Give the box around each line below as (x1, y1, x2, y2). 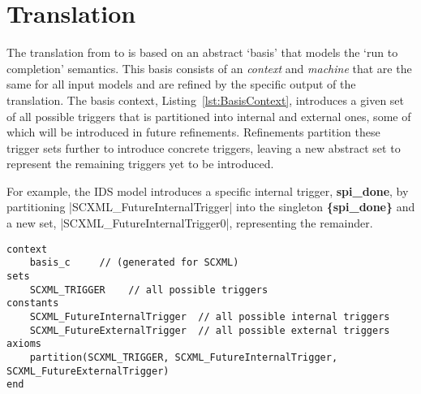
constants (6, 297, 59, 310)
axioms (6, 338, 41, 350)
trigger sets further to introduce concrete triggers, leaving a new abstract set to (6, 139, 401, 156)
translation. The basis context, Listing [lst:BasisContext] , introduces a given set (6, 91, 405, 108)
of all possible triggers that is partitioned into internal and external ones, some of (6, 107, 411, 124)
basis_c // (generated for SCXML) (29, 257, 239, 269)
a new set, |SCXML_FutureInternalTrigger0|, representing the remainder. (6, 214, 373, 232)
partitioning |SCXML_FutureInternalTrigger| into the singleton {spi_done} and (6, 198, 415, 215)
